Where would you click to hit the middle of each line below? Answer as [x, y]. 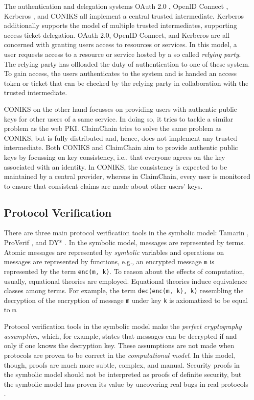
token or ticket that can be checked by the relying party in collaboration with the [126, 83]
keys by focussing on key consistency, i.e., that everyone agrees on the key [115, 157]
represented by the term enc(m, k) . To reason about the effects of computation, [125, 271]
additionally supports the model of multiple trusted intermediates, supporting [121, 25]
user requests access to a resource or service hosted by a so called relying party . [123, 54]
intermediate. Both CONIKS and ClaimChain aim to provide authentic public [121, 147]
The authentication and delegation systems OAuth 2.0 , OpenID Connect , [116, 6]
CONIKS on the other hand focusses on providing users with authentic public [121, 109]
